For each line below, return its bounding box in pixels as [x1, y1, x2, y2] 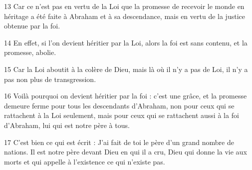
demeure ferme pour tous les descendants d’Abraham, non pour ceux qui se [4, 100, 235, 110]
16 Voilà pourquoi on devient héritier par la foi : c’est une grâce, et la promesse [4, 90, 247, 101]
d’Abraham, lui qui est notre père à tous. [4, 119, 130, 130]
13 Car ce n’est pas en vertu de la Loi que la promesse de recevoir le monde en [4, 1, 245, 11]
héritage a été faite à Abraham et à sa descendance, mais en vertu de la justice [4, 10, 245, 21]
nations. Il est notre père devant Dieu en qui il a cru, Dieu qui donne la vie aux [4, 146, 247, 157]
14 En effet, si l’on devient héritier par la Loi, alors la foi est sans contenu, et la [4, 37, 248, 47]
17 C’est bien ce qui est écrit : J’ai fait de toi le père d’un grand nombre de [4, 136, 234, 147]
